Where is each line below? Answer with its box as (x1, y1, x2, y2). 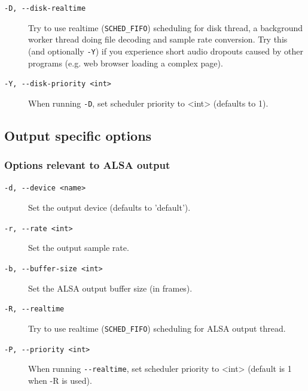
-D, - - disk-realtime (4, 4, 86, 13)
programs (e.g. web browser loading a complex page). (28, 56, 223, 69)
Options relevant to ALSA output (4, 157, 170, 172)
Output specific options (4, 126, 152, 144)
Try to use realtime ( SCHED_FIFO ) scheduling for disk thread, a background (28, 21, 303, 34)
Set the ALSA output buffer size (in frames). (28, 281, 193, 294)
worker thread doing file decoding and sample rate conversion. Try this (28, 33, 288, 46)
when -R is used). (28, 374, 92, 386)
